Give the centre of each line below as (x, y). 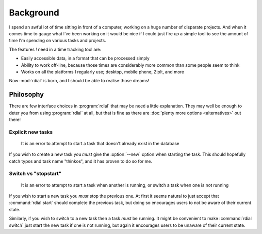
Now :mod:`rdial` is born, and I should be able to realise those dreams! (79, 81)
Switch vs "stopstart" (35, 174)
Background (34, 13)
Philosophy (26, 95)
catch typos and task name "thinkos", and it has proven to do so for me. (81, 161)
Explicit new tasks (31, 132)
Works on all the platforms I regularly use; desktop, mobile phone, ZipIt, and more (103, 72)
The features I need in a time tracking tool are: (55, 49)
